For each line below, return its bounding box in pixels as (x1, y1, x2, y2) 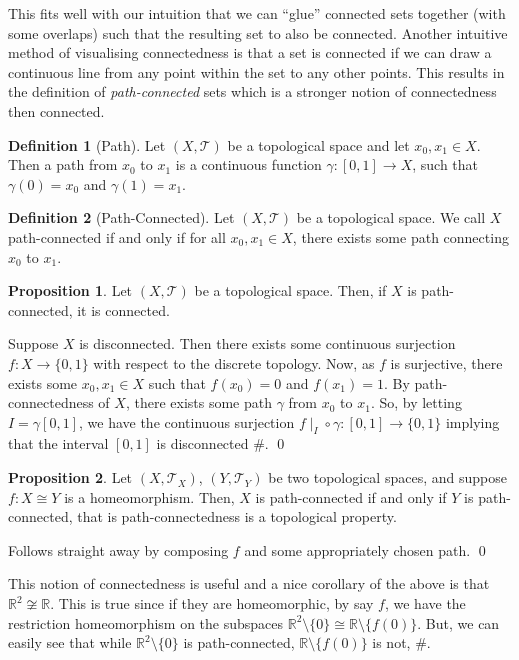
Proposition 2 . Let (8, 467, 133, 488)
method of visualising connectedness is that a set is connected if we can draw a (8, 42, 492, 63)
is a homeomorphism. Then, (64, 486, 235, 507)
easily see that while (8, 632, 132, 653)
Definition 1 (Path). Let (8, 134, 166, 155)
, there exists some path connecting (292, 226, 509, 247)
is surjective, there (390, 352, 503, 373)
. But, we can (417, 612, 500, 633)
